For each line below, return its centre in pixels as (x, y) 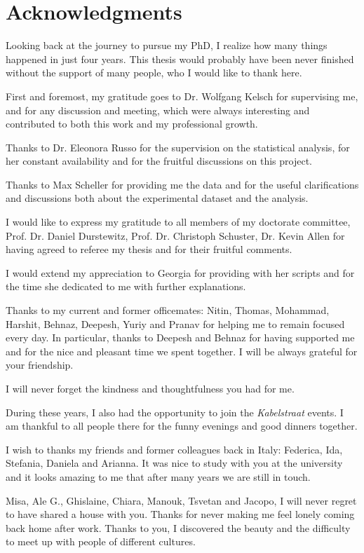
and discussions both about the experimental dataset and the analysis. (157, 198)
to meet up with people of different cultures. (101, 541)
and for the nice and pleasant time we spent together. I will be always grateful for (182, 351)
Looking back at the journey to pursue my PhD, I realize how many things (167, 45)
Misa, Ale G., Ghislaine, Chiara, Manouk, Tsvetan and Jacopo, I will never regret (181, 500)
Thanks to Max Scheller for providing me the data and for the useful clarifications (182, 184)
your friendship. (40, 365)
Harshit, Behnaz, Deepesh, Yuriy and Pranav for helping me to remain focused (175, 323)
